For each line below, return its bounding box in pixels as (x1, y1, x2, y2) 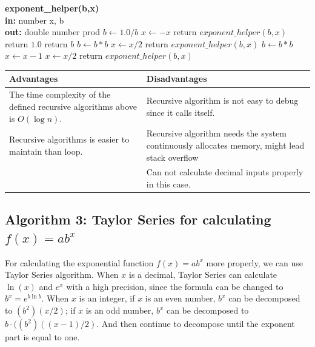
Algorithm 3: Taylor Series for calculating (5, 210, 271, 229)
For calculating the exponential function (5, 256, 154, 269)
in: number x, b (5, 13, 64, 26)
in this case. (146, 177, 191, 190)
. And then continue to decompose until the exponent (96, 317, 295, 330)
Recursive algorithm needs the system (146, 127, 287, 140)
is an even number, (145, 292, 216, 305)
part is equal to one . (5, 331, 80, 343)
